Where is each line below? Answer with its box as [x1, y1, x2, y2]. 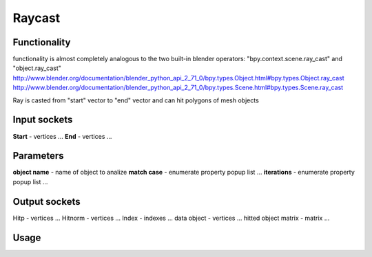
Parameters [12, 150, 64, 161]
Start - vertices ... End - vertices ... [12, 132, 112, 140]
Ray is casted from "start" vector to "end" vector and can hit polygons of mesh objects [12, 96, 260, 104]
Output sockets [12, 196, 81, 208]
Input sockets [12, 114, 73, 126]
